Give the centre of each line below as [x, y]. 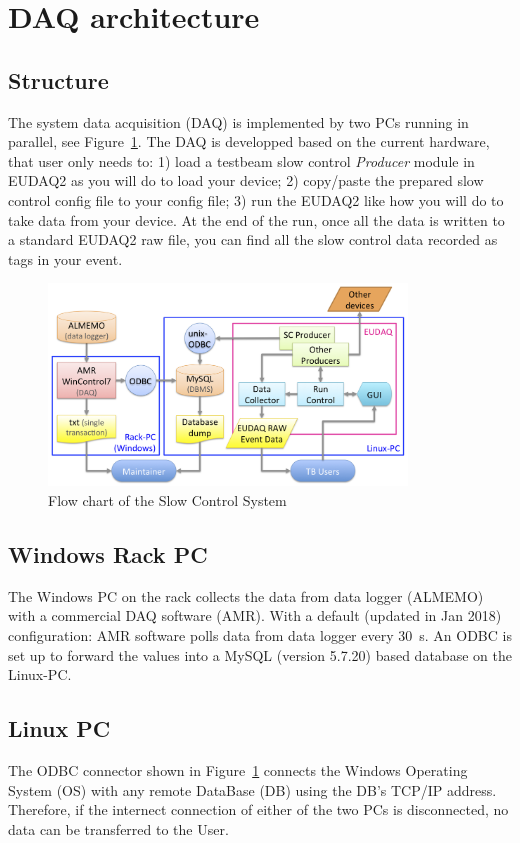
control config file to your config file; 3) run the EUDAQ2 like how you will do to [256, 199]
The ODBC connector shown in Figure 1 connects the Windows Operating [238, 769]
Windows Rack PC [108, 553]
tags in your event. [65, 258]
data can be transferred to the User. [118, 828]
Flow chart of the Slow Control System [167, 499]
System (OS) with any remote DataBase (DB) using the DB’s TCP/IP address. [252, 789]
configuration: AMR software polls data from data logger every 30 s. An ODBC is [260, 634]
